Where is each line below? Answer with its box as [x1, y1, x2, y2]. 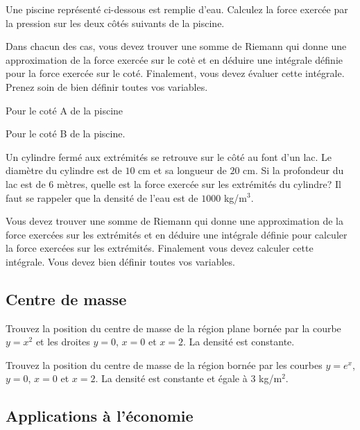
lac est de [6, 176, 46, 191]
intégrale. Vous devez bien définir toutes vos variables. [6, 254, 235, 268]
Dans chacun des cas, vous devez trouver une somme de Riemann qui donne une [6, 39, 347, 53]
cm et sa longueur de [138, 163, 227, 178]
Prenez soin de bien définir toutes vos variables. [6, 79, 208, 94]
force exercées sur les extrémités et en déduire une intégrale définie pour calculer [6, 227, 348, 241]
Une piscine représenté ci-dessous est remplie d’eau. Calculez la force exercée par [6, 2, 348, 16]
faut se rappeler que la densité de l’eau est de [6, 190, 198, 205]
